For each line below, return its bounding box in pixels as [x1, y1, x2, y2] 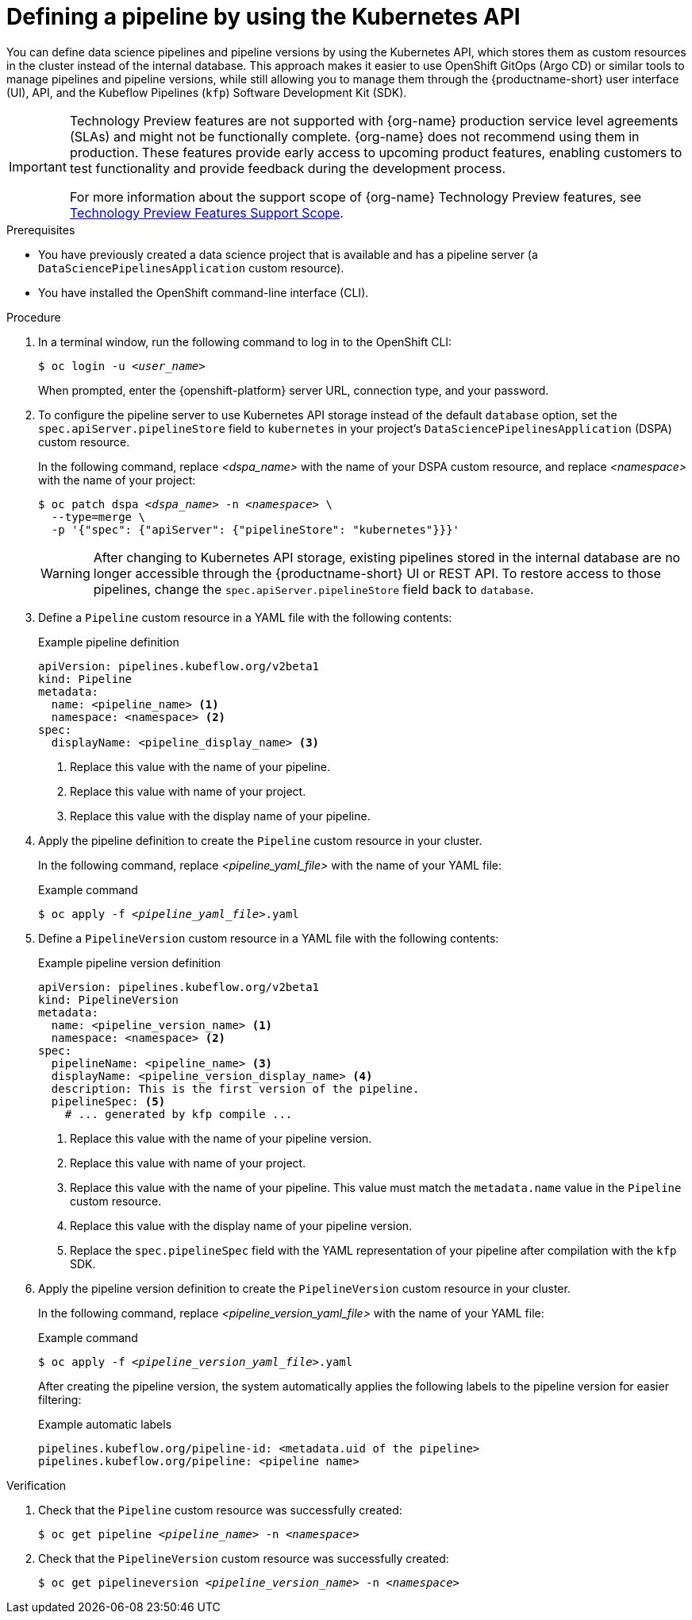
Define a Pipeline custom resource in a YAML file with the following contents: [38, 610, 452, 624]
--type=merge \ [51, 510, 145, 523]
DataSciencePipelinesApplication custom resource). [38, 260, 344, 275]
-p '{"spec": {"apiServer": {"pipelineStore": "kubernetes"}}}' [51, 523, 460, 536]
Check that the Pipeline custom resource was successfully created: [38, 1502, 402, 1517]
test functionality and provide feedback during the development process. [69, 160, 506, 176]
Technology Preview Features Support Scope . [69, 204, 344, 221]
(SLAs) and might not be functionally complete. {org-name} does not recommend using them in [69, 128, 640, 145]
